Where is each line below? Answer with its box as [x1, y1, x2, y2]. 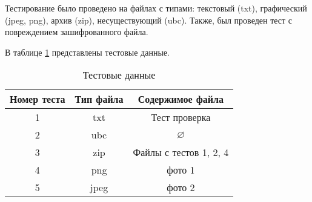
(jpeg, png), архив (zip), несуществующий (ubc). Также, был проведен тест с [5, 13, 293, 26]
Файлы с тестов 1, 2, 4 [133, 145, 229, 160]
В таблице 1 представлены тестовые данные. [5, 45, 170, 58]
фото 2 [167, 180, 195, 195]
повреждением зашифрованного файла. [5, 25, 148, 38]
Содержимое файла [138, 92, 224, 106]
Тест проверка [151, 110, 211, 125]
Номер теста [10, 92, 65, 106]
